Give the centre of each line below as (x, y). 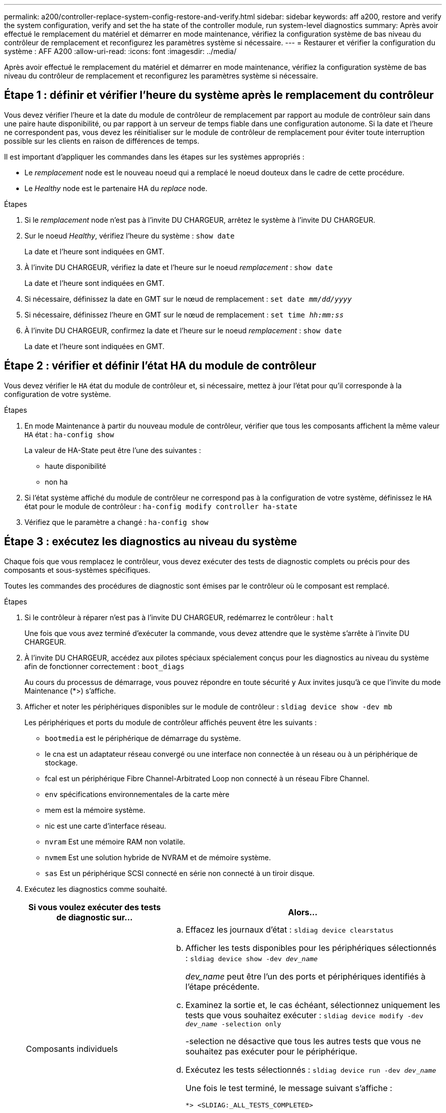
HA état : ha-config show (69, 434)
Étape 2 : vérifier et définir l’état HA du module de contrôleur (160, 366)
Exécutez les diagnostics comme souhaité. (96, 889)
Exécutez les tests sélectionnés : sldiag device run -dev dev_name (311, 1069)
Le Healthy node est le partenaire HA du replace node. (116, 188)
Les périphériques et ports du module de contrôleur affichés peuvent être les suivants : (171, 722)
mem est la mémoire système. (95, 810)
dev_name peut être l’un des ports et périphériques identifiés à (305, 976)
